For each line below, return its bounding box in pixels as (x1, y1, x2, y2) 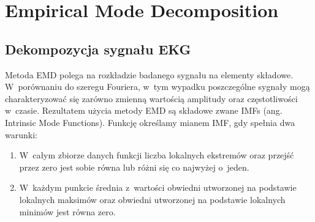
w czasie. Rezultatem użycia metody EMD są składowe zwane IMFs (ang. (5, 104, 283, 117)
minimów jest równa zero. (19, 205, 116, 218)
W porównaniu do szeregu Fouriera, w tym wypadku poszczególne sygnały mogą (5, 80, 310, 93)
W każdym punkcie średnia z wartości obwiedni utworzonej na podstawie (19, 181, 297, 194)
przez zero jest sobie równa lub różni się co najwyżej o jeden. (19, 160, 249, 173)
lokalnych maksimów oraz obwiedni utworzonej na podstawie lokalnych (19, 193, 286, 205)
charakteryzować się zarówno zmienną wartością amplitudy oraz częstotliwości (5, 92, 298, 105)
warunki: (5, 128, 37, 141)
